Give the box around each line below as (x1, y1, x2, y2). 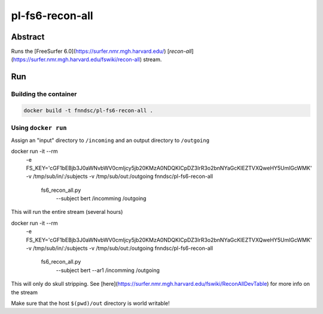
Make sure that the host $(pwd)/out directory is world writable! (11, 300, 170, 307)
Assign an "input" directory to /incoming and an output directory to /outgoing (11, 137, 209, 144)
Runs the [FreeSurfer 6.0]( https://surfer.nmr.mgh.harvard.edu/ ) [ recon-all (11, 48, 192, 55)
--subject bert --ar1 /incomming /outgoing (56, 267, 160, 274)
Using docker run (11, 123, 67, 132)
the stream (11, 288, 38, 296)
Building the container (11, 90, 77, 98)
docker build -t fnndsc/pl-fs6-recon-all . (23, 107, 154, 114)
